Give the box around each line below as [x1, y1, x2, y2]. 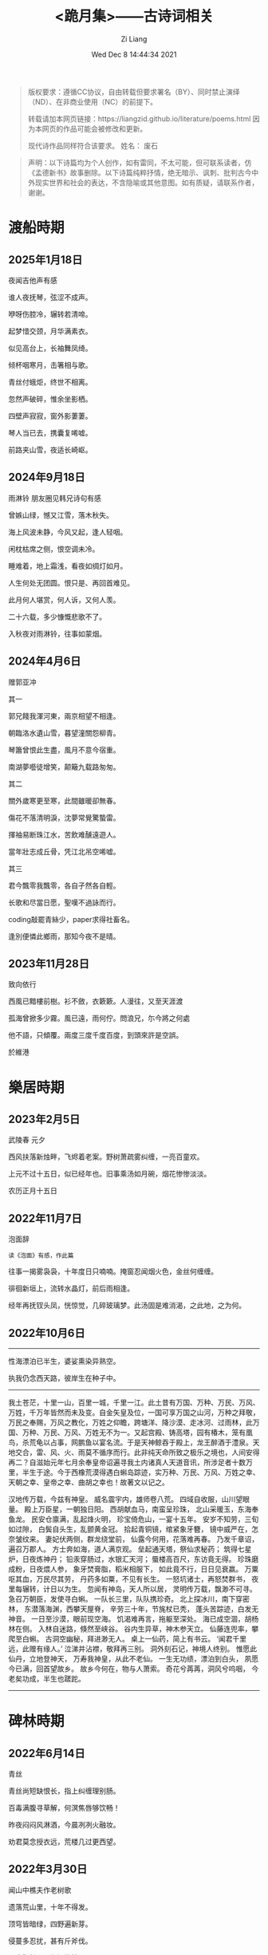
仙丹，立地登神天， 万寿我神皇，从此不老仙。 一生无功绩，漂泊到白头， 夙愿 [8, 1654, 259, 1663]
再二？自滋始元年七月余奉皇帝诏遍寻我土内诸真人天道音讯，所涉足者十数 [8, 1457, 246, 1467]
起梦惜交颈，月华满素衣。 [8, 326, 93, 336]
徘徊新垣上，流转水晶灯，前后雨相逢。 [8, 1283, 134, 1293]
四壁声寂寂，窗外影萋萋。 [8, 411, 93, 420]
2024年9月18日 [8, 471, 85, 484]
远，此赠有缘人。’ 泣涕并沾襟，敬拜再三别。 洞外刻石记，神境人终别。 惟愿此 [8, 1644, 258, 1653]
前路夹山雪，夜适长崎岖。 [8, 444, 93, 455]
